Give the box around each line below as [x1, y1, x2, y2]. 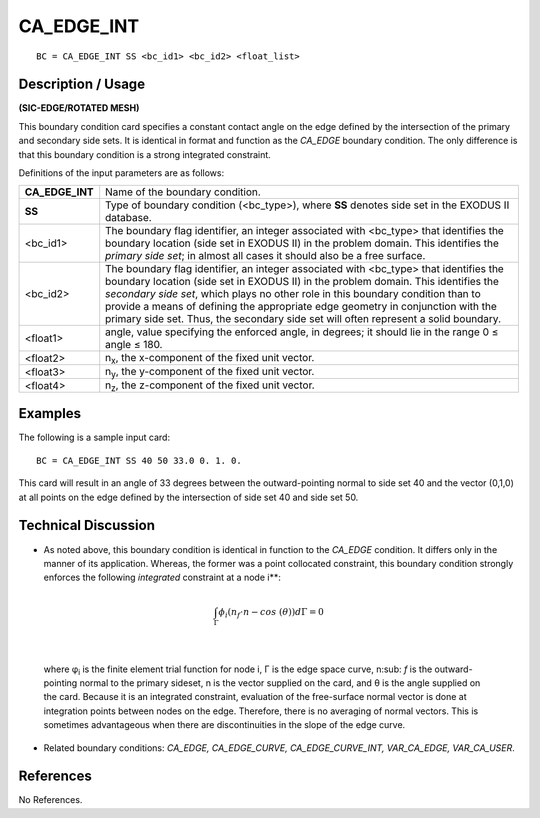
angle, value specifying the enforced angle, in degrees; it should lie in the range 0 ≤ [105, 325, 499, 339]
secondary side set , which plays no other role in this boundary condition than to [105, 287, 481, 301]
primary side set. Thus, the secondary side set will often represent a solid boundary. [105, 312, 502, 326]
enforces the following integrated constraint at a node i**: [43, 571, 282, 584]
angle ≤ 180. [105, 338, 163, 352]
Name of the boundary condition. [105, 185, 262, 199]
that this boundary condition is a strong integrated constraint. [18, 148, 272, 160]
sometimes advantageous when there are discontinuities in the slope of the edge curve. [43, 719, 406, 731]
